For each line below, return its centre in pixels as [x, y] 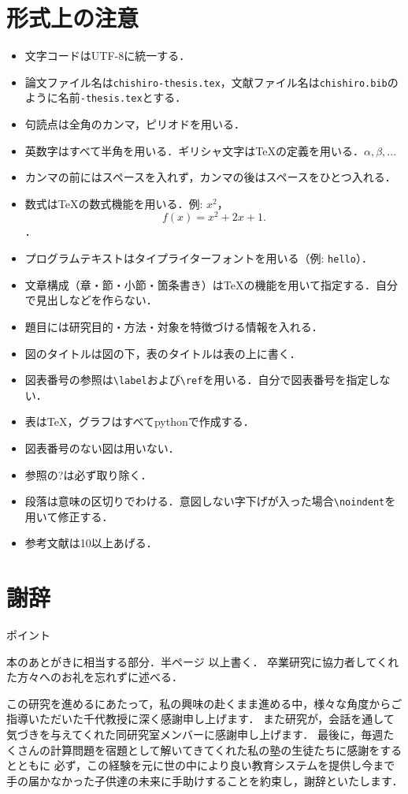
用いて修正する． [69, 516]
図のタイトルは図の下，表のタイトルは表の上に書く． [163, 353]
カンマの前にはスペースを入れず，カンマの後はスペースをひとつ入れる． [210, 177]
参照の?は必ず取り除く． [88, 474]
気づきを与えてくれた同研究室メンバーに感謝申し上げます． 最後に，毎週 [195, 734]
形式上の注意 [73, 18]
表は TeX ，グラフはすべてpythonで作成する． [139, 421]
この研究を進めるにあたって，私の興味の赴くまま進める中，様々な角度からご [204, 703]
